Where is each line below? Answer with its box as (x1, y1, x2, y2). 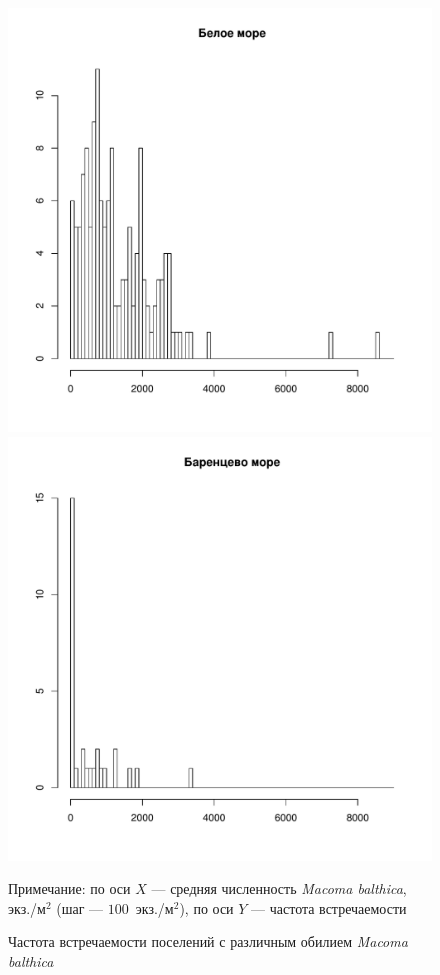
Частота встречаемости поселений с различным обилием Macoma (8, 931, 408, 952)
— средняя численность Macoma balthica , (151, 878, 407, 899)
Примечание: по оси (8, 878, 131, 899)
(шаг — (56, 897, 104, 918)
